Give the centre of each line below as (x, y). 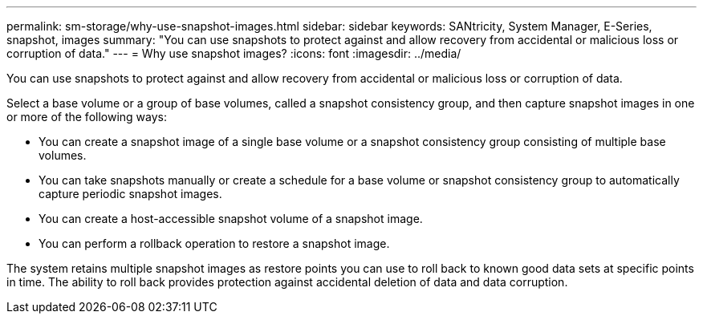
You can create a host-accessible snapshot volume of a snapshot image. (231, 219)
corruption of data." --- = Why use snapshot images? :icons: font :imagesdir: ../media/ (234, 53)
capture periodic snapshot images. (130, 194)
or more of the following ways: (87, 117)
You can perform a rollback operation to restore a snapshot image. (214, 243)
